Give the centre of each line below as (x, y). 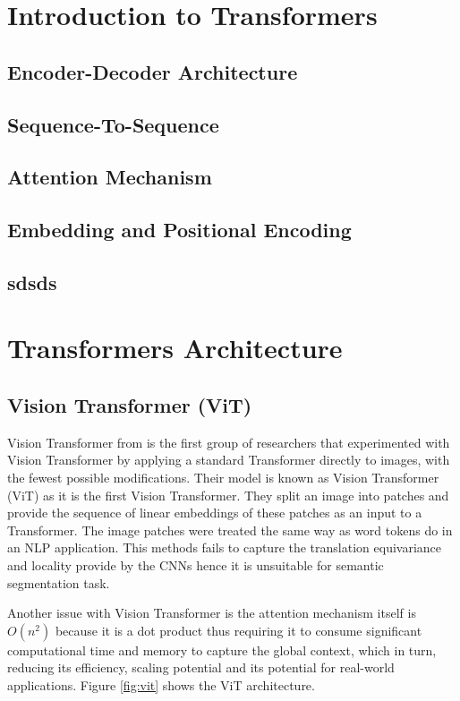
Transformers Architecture (175, 348)
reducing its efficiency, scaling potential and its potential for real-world (201, 667)
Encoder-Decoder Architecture (153, 71)
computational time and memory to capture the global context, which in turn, (222, 650)
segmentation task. (59, 582)
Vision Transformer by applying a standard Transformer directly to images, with (229, 460)
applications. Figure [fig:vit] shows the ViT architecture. (161, 684)
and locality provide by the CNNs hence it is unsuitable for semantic (196, 565)
